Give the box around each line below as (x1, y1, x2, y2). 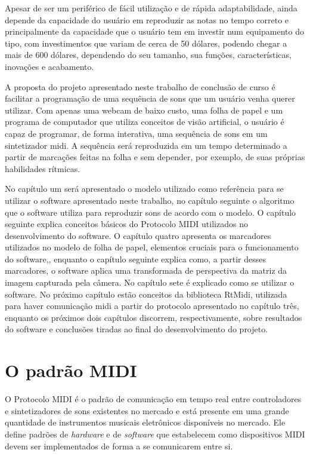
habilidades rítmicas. (5, 162, 80, 175)
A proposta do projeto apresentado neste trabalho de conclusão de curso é (5, 80, 275, 93)
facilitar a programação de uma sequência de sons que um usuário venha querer (5, 92, 295, 105)
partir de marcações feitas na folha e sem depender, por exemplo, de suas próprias (5, 151, 305, 163)
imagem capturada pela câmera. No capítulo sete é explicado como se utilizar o (5, 276, 294, 289)
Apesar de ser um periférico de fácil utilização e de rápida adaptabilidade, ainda (5, 2, 297, 14)
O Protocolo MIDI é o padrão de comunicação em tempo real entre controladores (5, 393, 302, 405)
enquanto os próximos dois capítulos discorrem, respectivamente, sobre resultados (5, 311, 302, 323)
